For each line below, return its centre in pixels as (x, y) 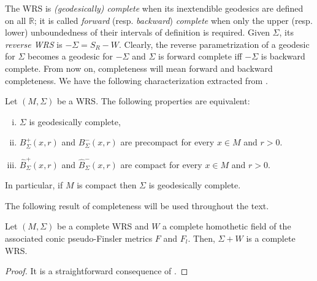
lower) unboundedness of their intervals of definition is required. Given (137, 32)
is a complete (271, 238)
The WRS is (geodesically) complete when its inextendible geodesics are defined (154, 8)
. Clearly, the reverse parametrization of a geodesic (214, 44)
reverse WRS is (34, 44)
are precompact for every (167, 142)
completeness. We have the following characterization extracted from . (136, 80)
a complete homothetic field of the (227, 226)
